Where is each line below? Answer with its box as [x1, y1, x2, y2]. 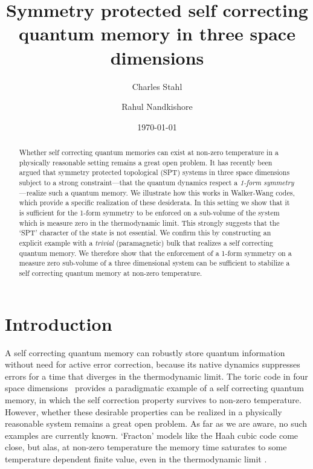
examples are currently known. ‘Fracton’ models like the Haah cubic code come [5, 429, 298, 441]
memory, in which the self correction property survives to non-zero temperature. [5, 393, 302, 406]
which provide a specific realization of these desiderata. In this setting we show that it [19, 197, 290, 208]
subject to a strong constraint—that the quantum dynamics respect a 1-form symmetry [19, 177, 294, 188]
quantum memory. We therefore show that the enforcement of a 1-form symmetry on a [19, 247, 292, 258]
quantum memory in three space [19, 21, 295, 46]
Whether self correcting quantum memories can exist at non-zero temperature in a [19, 147, 279, 158]
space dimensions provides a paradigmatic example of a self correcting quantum [5, 381, 304, 394]
